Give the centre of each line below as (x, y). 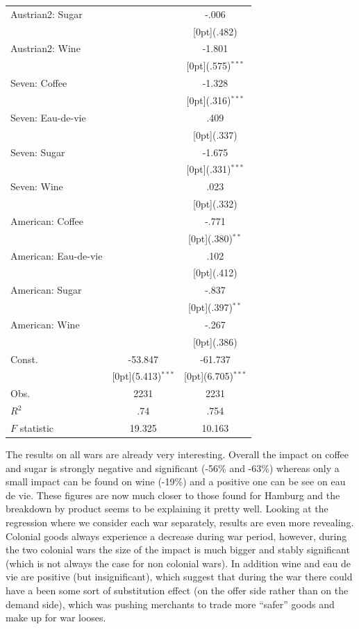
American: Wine (45, 324)
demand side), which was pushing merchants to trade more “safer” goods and (170, 604)
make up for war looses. (56, 618)
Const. (24, 359)
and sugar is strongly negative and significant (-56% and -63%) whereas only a (173, 468)
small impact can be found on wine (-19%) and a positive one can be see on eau (176, 481)
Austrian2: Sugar (47, 14)
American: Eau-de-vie (57, 255)
